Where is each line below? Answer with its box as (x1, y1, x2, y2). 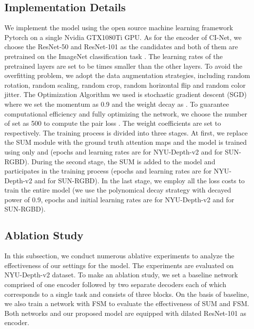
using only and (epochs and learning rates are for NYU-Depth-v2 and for (4, 146, 223, 156)
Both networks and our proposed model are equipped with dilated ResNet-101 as (4, 308, 246, 318)
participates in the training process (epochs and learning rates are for (4, 166, 212, 176)
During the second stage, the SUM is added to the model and (31, 156, 215, 166)
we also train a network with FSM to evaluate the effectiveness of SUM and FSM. (4, 298, 249, 309)
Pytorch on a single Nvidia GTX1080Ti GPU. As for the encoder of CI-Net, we (4, 32, 242, 42)
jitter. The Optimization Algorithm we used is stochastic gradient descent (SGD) (4, 89, 247, 99)
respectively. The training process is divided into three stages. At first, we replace (4, 127, 248, 137)
